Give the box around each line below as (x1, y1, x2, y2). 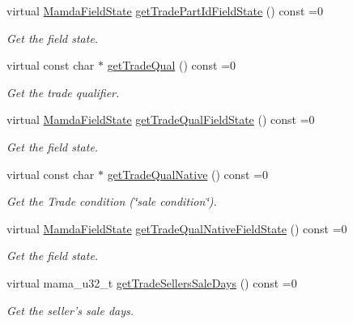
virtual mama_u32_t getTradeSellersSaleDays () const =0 (6, 274, 297, 291)
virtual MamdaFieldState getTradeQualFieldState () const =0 (6, 111, 315, 128)
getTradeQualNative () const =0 (107, 165, 269, 182)
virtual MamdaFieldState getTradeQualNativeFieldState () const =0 (6, 220, 347, 237)
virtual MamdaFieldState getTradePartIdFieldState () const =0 (6, 2, 323, 19)
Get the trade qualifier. (6, 83, 120, 100)
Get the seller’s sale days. (6, 301, 134, 318)
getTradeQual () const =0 (107, 57, 236, 74)
